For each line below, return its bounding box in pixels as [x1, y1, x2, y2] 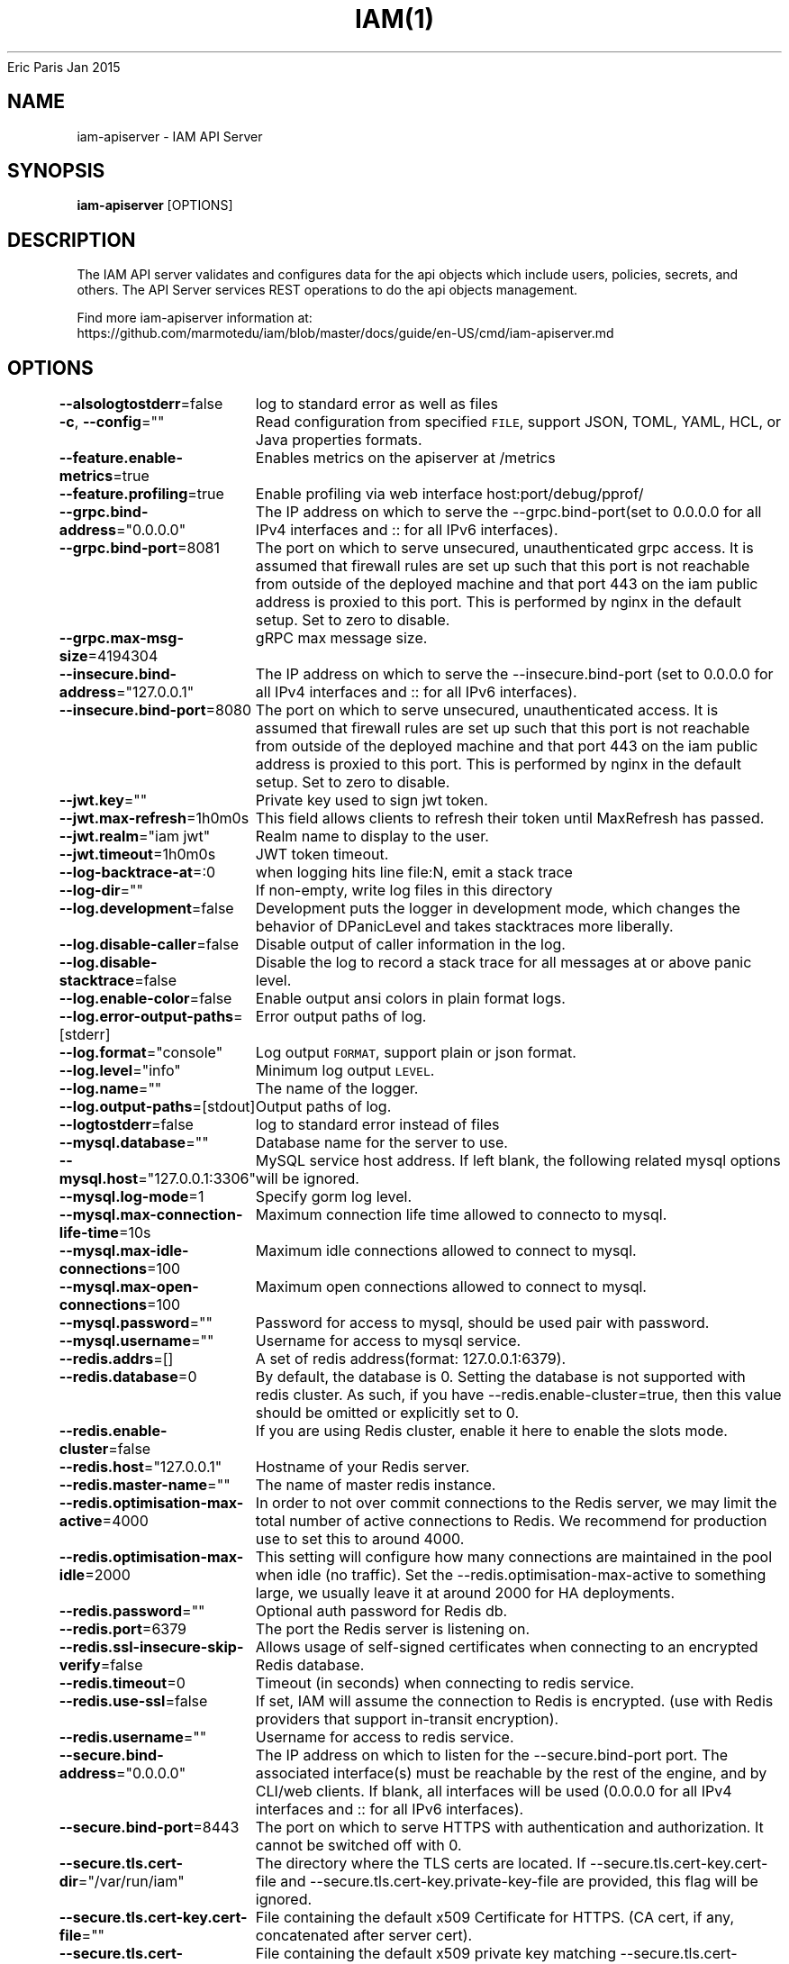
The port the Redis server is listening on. [255, 1620, 531, 1639]
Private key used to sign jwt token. [255, 791, 488, 810]
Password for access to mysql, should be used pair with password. [255, 1314, 710, 1332]
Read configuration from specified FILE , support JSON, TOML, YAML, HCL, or [255, 413, 782, 432]
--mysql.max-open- [59, 1278, 199, 1296]
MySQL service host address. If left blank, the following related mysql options [255, 1151, 781, 1170]
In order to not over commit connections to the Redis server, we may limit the [255, 1494, 777, 1513]
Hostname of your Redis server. [255, 1458, 470, 1477]
